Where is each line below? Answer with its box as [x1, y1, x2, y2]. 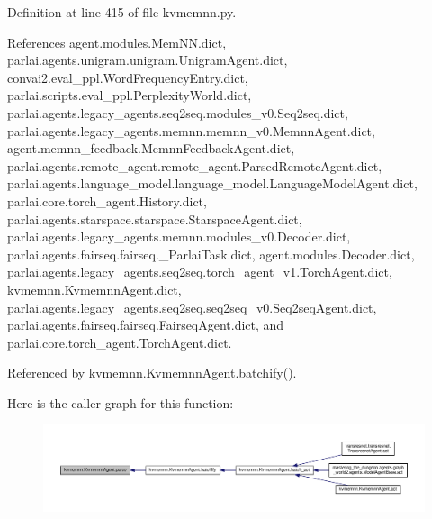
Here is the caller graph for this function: [7, 393, 234, 412]
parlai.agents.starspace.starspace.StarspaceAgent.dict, [7, 209, 302, 228]
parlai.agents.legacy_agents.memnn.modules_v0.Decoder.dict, [7, 227, 351, 246]
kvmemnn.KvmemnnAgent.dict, [7, 279, 182, 298]
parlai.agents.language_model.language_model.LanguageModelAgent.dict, [7, 174, 418, 193]
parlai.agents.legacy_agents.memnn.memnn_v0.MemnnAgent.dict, [7, 121, 375, 140]
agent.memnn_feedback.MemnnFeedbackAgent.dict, [7, 139, 295, 158]
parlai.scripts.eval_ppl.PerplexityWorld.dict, [7, 86, 252, 105]
